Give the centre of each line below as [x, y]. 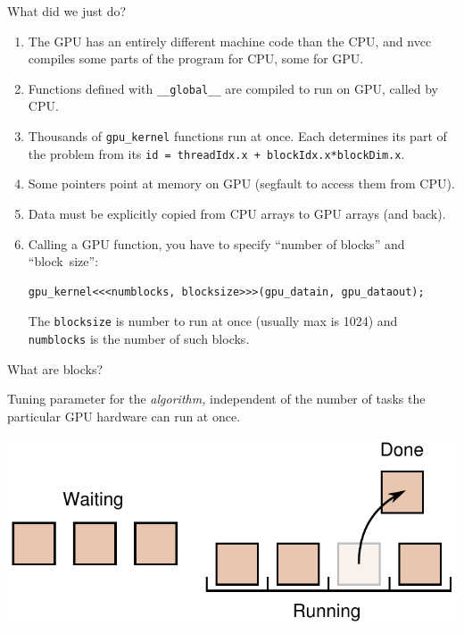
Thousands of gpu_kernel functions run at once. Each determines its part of [237, 136]
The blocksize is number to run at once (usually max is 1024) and [213, 321]
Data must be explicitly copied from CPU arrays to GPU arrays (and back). [237, 213]
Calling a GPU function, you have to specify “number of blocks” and [216, 243]
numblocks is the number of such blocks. [139, 338]
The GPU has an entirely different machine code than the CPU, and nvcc [230, 41]
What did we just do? [67, 11]
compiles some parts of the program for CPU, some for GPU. [196, 58]
